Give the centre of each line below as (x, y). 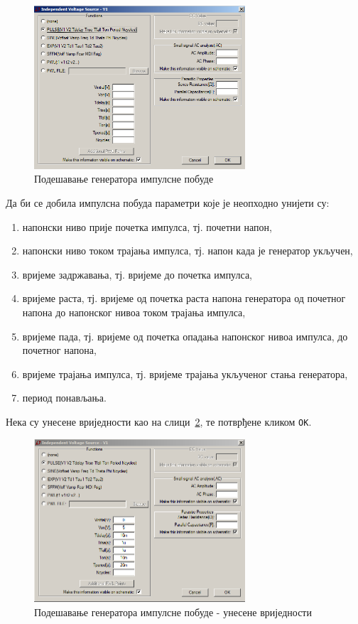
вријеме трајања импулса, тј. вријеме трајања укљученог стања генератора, (185, 373)
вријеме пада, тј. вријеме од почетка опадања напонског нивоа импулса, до (185, 336)
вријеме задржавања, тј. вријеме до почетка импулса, (137, 274)
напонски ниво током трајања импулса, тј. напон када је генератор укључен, (188, 251)
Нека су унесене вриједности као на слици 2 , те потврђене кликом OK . (159, 422)
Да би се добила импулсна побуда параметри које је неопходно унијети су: (168, 203)
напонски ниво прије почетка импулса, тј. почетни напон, (147, 226)
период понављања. (64, 398)
